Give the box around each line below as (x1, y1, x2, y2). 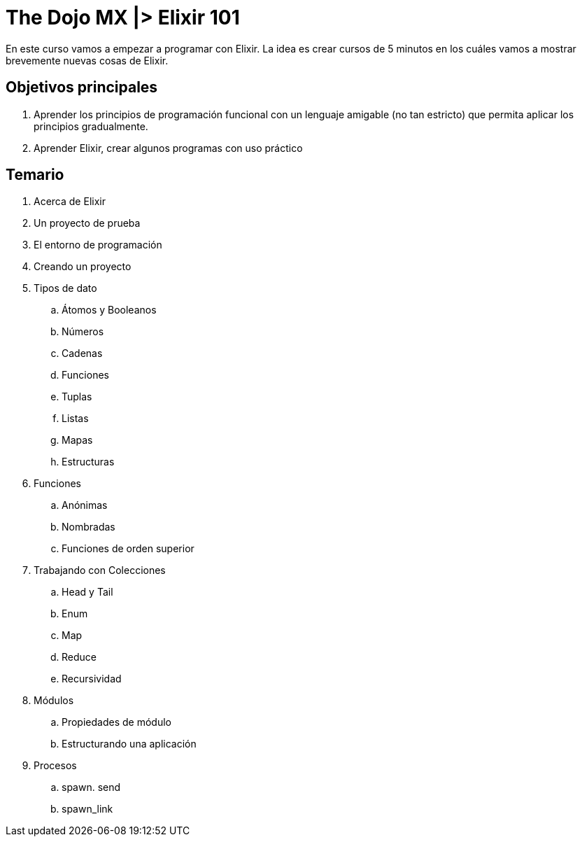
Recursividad (62, 673, 122, 685)
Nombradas (62, 521, 115, 533)
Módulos (34, 694, 74, 707)
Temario (6, 166, 64, 184)
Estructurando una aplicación (62, 738, 197, 750)
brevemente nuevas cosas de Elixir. (6, 54, 169, 66)
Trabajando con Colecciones (34, 564, 166, 577)
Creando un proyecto (34, 260, 132, 273)
